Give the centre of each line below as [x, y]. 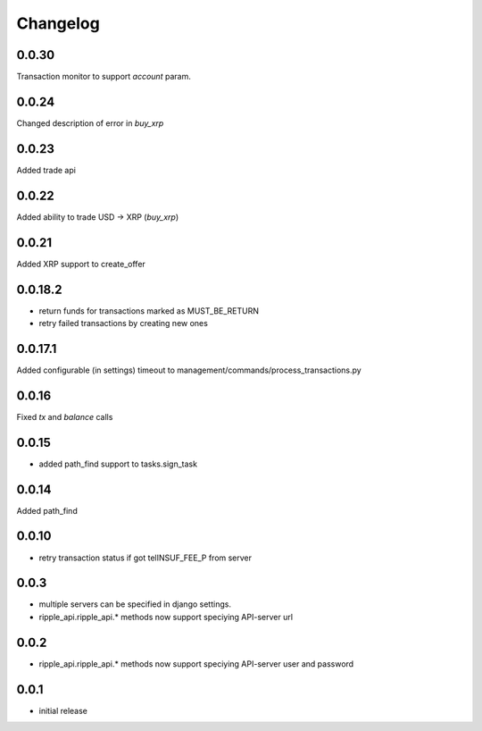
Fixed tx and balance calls [65, 416]
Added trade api [46, 170]
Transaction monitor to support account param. [104, 77]
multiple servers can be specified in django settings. [135, 604]
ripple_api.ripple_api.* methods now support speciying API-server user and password [196, 664]
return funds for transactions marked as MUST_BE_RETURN [149, 311]
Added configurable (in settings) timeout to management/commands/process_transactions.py [189, 370]
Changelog [58, 23]
